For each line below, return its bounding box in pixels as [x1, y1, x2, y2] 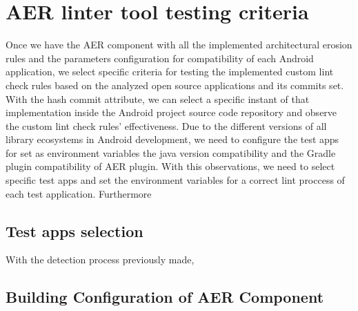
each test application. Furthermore [6, 186, 152, 200]
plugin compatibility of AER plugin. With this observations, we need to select [6, 159, 335, 173]
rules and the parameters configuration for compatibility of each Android [6, 50, 314, 65]
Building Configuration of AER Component [6, 286, 324, 308]
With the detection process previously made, [6, 252, 195, 267]
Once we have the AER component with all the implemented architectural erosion [6, 37, 352, 52]
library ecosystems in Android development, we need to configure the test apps [6, 132, 339, 147]
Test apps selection [6, 220, 143, 241]
